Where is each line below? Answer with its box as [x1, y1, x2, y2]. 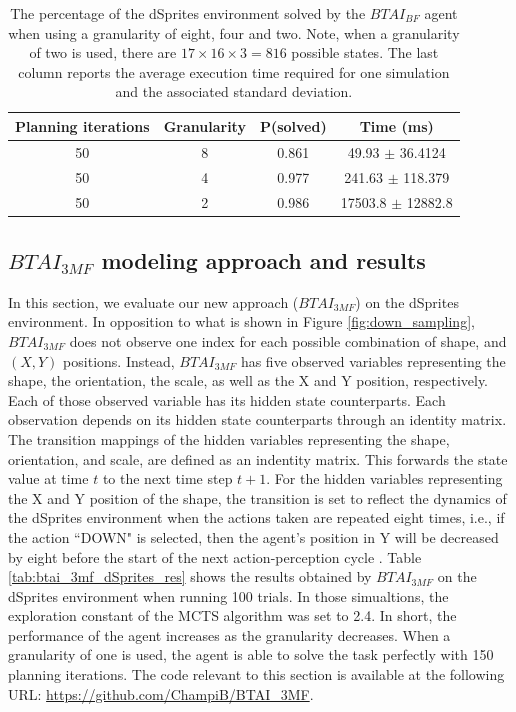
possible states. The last [291, 42, 439, 63]
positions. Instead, [63, 350, 175, 371]
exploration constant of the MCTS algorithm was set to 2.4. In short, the [8, 605, 457, 626]
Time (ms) [359, 115, 434, 136]
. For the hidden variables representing [266, 468, 503, 489]
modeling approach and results [101, 244, 426, 275]
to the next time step [102, 468, 233, 489]
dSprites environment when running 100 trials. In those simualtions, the [8, 585, 449, 606]
